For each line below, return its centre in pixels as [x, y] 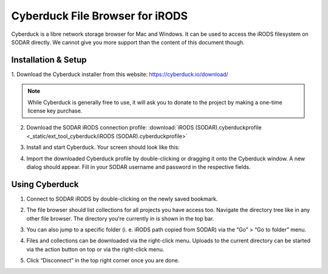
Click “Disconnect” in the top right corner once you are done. [103, 261]
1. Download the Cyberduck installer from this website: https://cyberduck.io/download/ [120, 74]
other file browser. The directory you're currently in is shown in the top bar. [120, 218]
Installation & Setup [49, 60]
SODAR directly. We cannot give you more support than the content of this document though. [128, 42]
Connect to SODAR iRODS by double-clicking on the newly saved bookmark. [122, 199]
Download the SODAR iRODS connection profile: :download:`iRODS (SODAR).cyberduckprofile [144, 128]
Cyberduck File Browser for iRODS [100, 16]
